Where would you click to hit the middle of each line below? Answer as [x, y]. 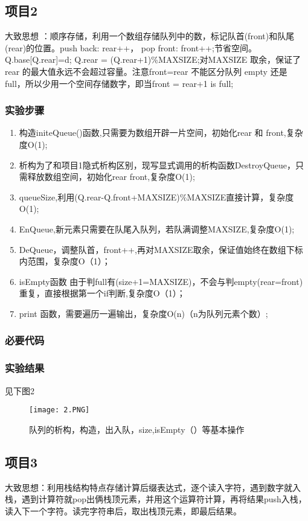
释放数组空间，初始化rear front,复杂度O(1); [111, 177]
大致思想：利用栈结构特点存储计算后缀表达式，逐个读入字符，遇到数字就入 [153, 487]
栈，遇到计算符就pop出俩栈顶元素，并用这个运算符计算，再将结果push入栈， [156, 499]
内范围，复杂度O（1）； [65, 261]
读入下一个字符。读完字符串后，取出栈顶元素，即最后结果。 [123, 510]
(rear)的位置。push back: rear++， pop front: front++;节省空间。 [131, 47]
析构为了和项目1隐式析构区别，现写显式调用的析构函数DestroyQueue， [157, 165]
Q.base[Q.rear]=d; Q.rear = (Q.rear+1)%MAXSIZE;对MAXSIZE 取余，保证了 [153, 59]
